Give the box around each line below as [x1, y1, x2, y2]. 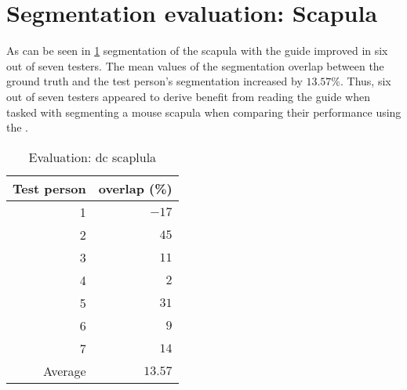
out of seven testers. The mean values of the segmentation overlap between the [6, 57, 384, 74]
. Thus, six [340, 73, 391, 89]
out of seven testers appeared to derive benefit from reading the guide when [6, 88, 370, 104]
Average [42, 361, 86, 380]
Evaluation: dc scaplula [28, 147, 157, 166]
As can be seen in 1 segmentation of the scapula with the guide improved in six [6, 42, 388, 59]
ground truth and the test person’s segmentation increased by [6, 73, 303, 89]
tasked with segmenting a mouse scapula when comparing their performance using [6, 103, 402, 120]
